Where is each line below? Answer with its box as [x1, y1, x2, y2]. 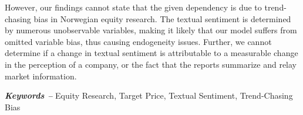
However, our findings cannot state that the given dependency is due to [5, 1, 262, 13]
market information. [5, 69, 77, 82]
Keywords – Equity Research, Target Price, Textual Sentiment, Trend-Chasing [5, 89, 293, 102]
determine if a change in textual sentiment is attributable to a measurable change [5, 47, 298, 59]
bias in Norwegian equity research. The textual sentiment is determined [33, 12, 291, 25]
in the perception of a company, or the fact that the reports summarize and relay [5, 58, 297, 70]
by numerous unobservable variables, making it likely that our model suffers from [5, 24, 297, 36]
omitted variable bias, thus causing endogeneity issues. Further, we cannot [5, 35, 272, 47]
